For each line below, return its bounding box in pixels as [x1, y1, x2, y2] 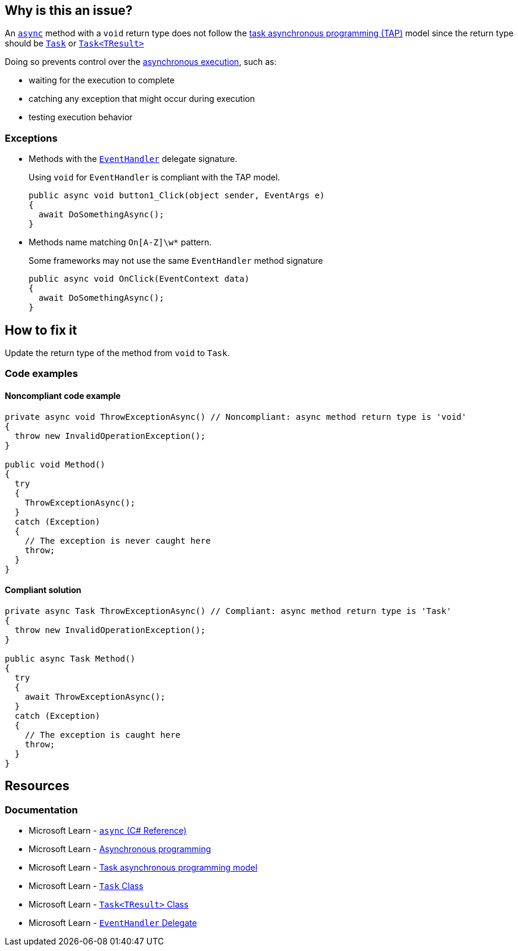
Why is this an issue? [5, 3, 133, 18]
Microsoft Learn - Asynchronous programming [29, 844, 211, 855]
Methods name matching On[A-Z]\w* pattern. [29, 237, 212, 248]
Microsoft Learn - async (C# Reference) [29, 825, 187, 836]
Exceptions [5, 132, 58, 144]
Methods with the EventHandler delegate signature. [29, 154, 238, 164]
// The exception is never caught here [24, 535, 211, 545]
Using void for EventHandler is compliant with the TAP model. [29, 172, 280, 183]
